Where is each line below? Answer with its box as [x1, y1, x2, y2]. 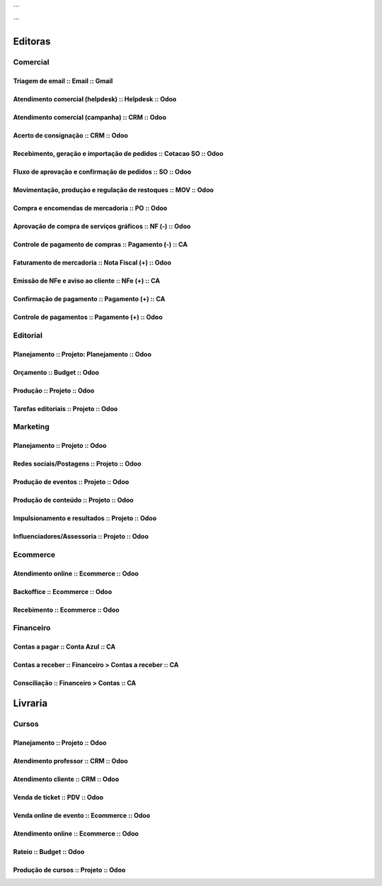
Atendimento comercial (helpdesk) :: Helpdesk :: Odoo [13, 94, 177, 103]
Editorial [13, 330, 42, 340]
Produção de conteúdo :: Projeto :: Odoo [13, 496, 134, 505]
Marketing [13, 422, 50, 432]
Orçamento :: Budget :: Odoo [13, 368, 99, 376]
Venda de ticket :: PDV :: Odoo [13, 792, 104, 801]
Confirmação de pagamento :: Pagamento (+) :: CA [13, 294, 166, 303]
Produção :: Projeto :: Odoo [13, 386, 95, 395]
